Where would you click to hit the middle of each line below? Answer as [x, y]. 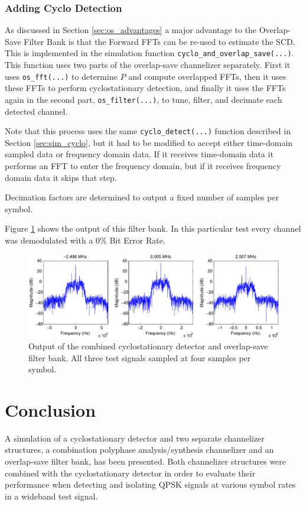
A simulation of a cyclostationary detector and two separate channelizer [135, 438]
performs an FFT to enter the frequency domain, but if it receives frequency [143, 166]
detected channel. [36, 111]
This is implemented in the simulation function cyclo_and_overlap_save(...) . [149, 53]
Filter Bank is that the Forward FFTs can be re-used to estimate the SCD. [159, 41]
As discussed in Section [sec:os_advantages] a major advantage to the [131, 30]
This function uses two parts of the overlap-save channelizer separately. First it [148, 65]
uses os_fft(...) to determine [61, 76]
